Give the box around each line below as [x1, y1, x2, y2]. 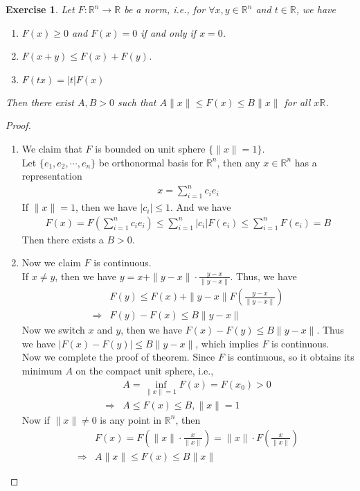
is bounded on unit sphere [95, 141, 206, 155]
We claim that [21, 141, 82, 155]
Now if [21, 412, 50, 427]
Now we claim [21, 255, 81, 270]
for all [284, 94, 311, 109]
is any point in [100, 412, 162, 427]
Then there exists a [21, 232, 104, 246]
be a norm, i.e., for [124, 2, 206, 16]
